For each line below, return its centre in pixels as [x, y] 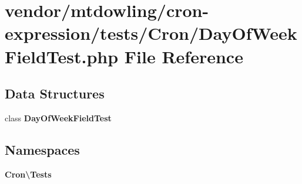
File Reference [184, 56]
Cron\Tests [28, 174]
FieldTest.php [62, 56]
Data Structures [55, 93]
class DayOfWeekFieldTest [58, 117]
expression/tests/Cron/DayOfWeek [151, 33]
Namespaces [42, 149]
